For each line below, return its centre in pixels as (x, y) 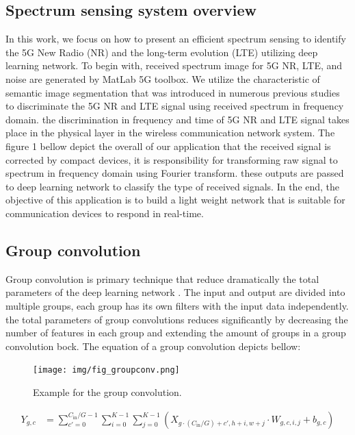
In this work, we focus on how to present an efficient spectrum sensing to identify (176, 39)
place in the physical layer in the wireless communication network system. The (170, 133)
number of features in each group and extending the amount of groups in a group (176, 333)
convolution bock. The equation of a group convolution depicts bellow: (153, 346)
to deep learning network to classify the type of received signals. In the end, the (173, 186)
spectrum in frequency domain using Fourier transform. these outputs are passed (175, 173)
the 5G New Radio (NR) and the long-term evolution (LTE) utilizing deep (162, 52)
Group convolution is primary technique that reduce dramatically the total (162, 278)
